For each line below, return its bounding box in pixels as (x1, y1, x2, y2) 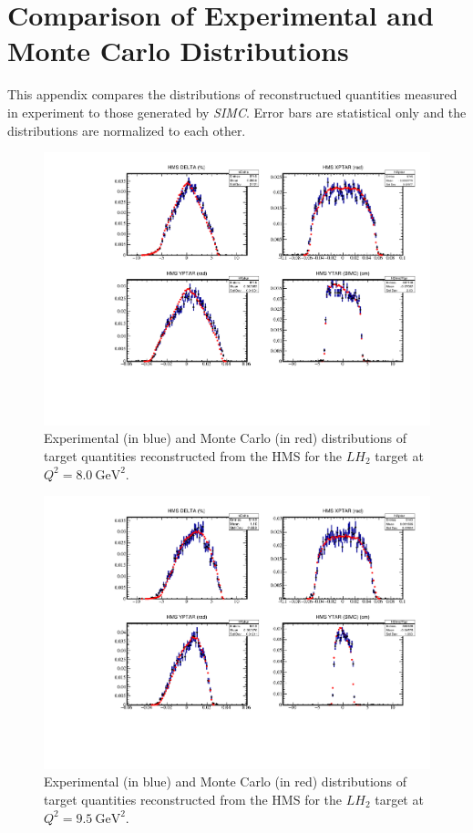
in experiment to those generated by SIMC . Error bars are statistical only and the (7, 102, 467, 121)
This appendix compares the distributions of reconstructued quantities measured (7, 85, 458, 104)
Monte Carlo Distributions (7, 32, 349, 69)
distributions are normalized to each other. (7, 120, 246, 139)
